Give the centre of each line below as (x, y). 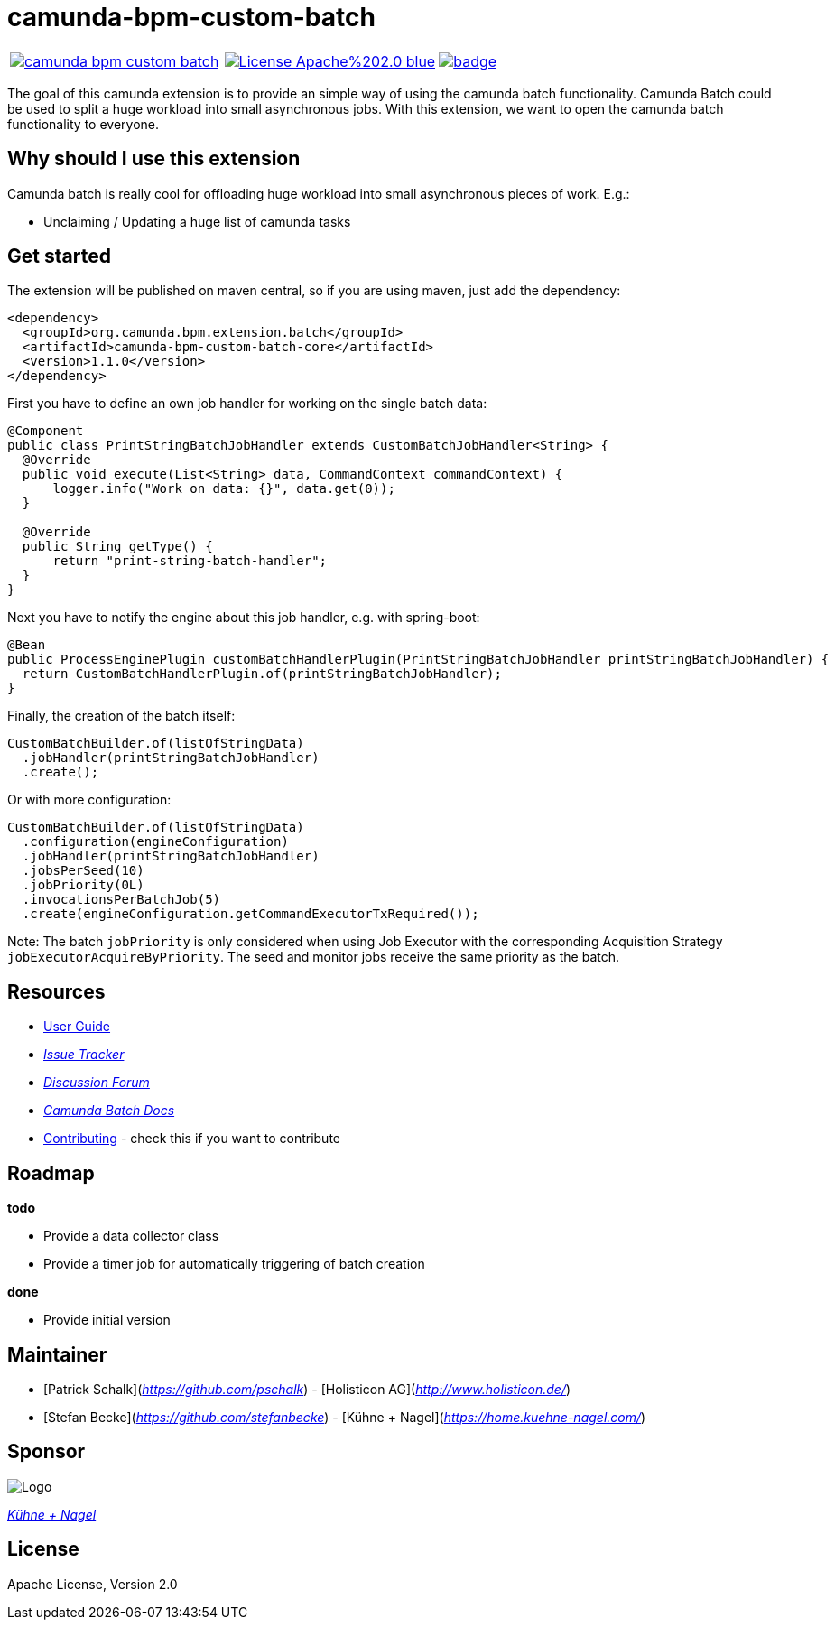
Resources (56, 991)
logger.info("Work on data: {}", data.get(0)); (224, 489)
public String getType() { (117, 547)
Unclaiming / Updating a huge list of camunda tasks (197, 221)
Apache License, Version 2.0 (93, 1584)
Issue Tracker (84, 1055)
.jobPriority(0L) (83, 885)
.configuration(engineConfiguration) (155, 842)
